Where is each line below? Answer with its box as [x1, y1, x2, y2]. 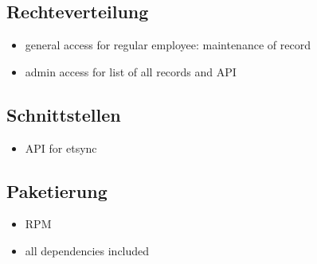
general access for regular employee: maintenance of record [25, 37, 311, 53]
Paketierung [6, 178, 108, 203]
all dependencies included [25, 242, 150, 258]
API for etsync [25, 139, 97, 156]
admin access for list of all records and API [25, 63, 237, 80]
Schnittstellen [6, 102, 121, 126]
